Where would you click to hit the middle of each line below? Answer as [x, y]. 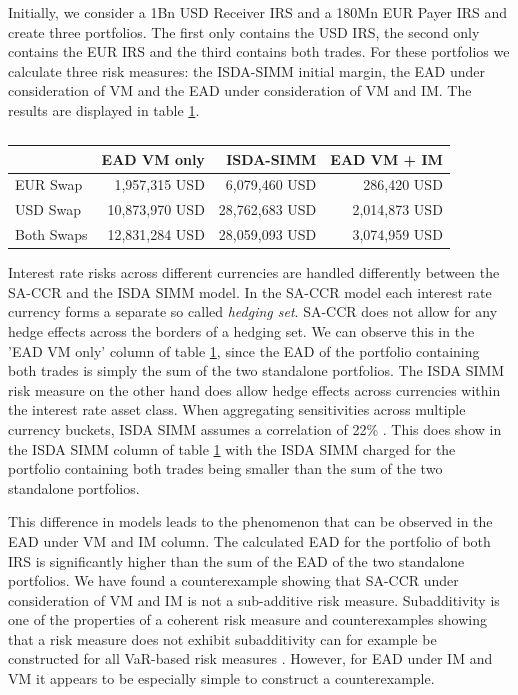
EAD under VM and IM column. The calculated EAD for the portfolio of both [249, 540]
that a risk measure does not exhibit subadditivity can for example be [222, 638]
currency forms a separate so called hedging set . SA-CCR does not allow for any [253, 311]
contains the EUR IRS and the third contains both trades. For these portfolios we [259, 51]
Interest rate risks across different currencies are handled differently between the [254, 272]
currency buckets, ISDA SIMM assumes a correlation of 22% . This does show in [255, 428]
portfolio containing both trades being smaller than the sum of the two [225, 468]
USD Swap [48, 209]
